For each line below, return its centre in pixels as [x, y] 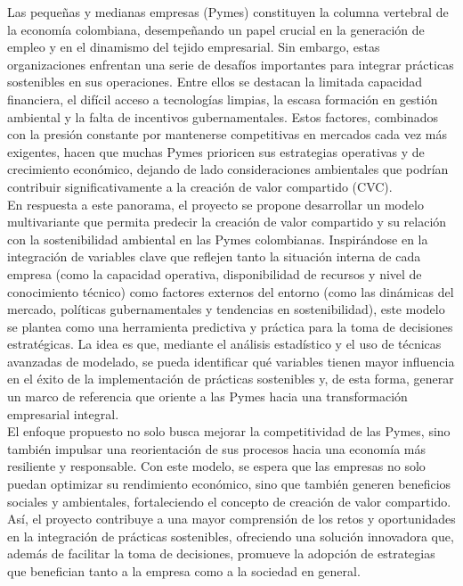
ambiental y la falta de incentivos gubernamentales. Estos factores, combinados [223, 116]
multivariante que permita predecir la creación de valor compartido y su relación [227, 222]
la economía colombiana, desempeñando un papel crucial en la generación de [216, 29]
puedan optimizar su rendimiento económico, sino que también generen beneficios [229, 484]
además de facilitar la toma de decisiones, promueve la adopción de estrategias [221, 553]
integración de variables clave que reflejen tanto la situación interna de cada [214, 256]
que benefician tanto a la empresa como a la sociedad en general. [184, 571]
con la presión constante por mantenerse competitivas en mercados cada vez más [227, 134]
